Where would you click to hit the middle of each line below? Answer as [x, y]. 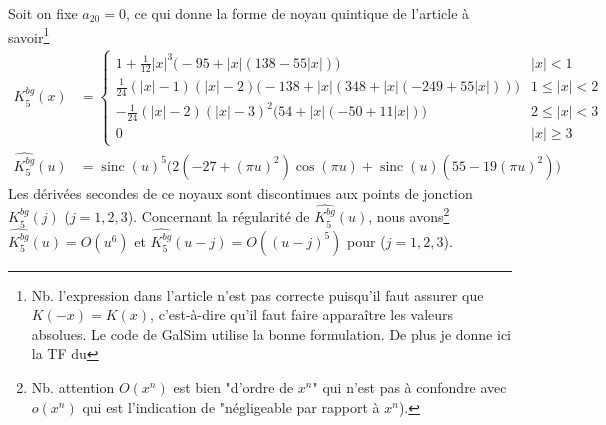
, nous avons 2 [409, 215]
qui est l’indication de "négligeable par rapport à [231, 406]
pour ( [366, 240]
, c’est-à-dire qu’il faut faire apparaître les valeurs [302, 314]
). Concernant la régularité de [218, 216]
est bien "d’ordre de [233, 387]
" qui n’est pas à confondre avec [409, 387]
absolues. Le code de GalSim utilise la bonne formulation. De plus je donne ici [271, 333]
